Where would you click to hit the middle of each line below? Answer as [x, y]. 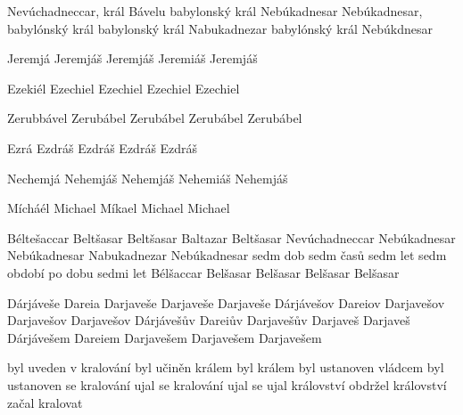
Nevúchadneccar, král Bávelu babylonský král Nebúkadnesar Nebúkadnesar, [215, 11]
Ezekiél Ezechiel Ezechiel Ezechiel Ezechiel [124, 88]
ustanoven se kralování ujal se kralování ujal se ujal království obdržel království [227, 384]
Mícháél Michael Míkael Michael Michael [119, 208]
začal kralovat [45, 402]
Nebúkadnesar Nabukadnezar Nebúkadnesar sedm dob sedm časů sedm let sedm [227, 255]
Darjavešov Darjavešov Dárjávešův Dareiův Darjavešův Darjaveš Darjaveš [209, 320]
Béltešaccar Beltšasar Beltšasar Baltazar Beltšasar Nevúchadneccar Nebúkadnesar [231, 237]
